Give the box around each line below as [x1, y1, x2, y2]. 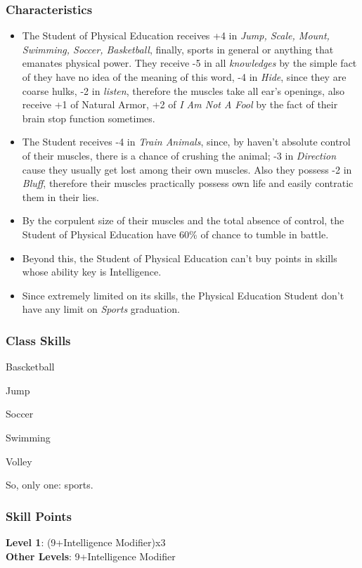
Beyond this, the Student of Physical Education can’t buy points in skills [22, 250, 337, 265]
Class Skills [6, 331, 71, 349]
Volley [6, 453, 32, 468]
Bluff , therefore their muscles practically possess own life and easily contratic [22, 176, 354, 191]
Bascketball [6, 359, 55, 374]
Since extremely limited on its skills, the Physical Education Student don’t [22, 288, 344, 302]
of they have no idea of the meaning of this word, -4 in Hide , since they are [22, 70, 347, 84]
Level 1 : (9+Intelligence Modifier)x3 [6, 534, 166, 549]
